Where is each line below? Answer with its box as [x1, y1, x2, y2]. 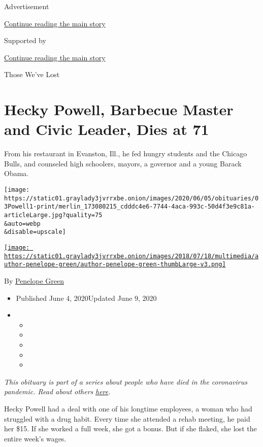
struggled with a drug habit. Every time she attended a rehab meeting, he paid [4, 413, 250, 424]
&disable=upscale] [4, 228, 66, 236]
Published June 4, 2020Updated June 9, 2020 [16, 292, 157, 303]
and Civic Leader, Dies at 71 [4, 119, 209, 140]
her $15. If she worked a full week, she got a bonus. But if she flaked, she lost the [4, 423, 257, 434]
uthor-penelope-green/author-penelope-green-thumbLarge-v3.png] [4, 261, 226, 268]
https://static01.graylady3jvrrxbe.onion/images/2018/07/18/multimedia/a [4, 252, 259, 260]
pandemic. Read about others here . [4, 386, 111, 397]
